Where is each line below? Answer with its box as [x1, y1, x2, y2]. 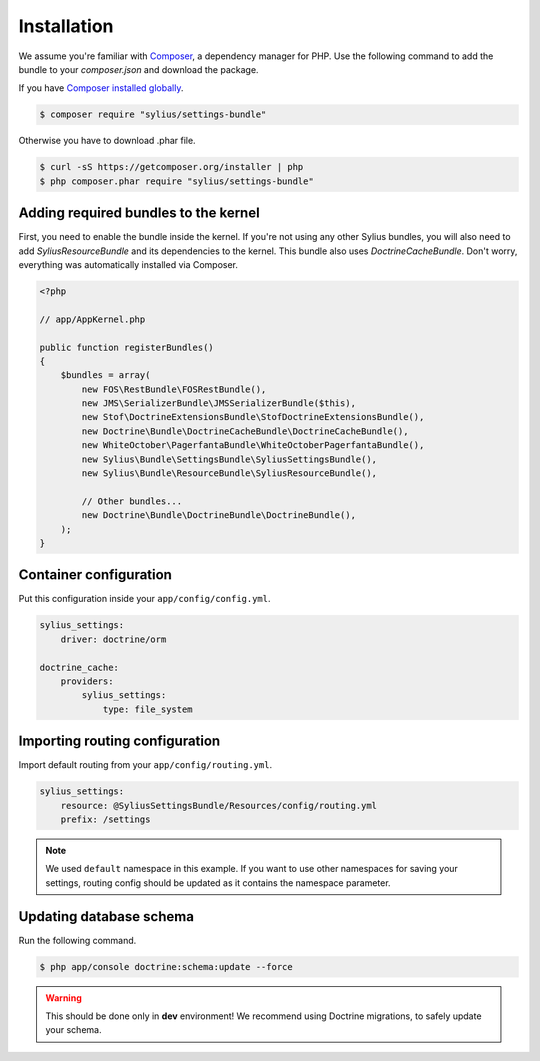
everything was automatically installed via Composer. [18, 258, 239, 270]
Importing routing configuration [18, 733, 221, 750]
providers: [60, 676, 114, 687]
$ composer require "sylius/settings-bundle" [39, 109, 267, 120]
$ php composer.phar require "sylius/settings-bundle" [39, 175, 314, 187]
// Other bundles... [81, 495, 183, 507]
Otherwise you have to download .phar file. [18, 135, 196, 147]
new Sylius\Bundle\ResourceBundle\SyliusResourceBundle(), [81, 468, 378, 479]
